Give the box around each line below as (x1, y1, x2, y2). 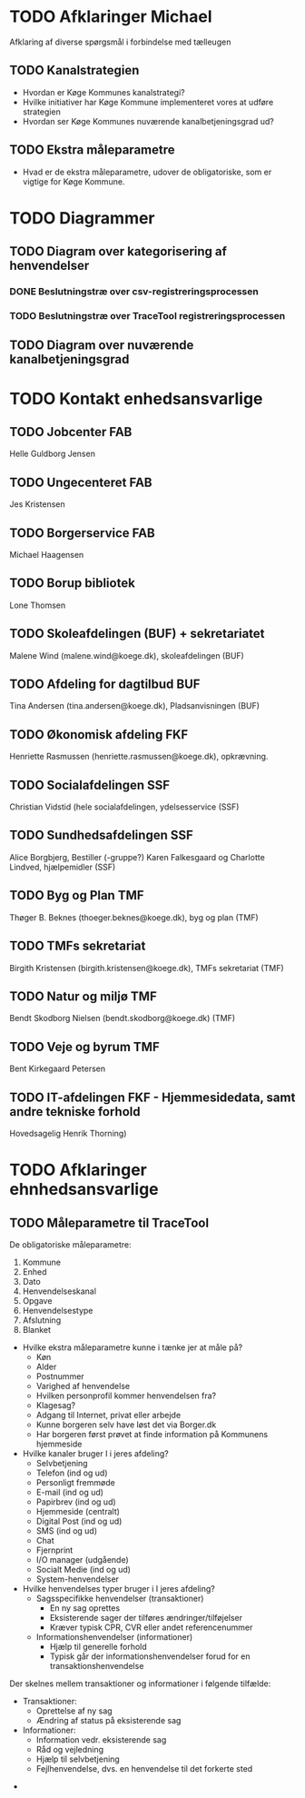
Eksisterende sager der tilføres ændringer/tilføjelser (49, 1612, 243, 1623)
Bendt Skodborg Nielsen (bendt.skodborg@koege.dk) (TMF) (9, 1013, 236, 1024)
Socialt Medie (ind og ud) (35, 1564, 132, 1574)
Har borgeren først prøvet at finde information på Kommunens (35, 1428, 269, 1439)
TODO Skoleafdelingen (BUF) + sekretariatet (9, 626, 265, 641)
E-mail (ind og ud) (35, 1486, 104, 1497)
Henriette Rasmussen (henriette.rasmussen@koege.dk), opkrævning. (9, 751, 269, 762)
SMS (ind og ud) (35, 1525, 98, 1536)
